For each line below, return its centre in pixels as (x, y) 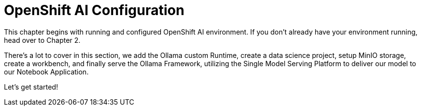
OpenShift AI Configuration (94, 10)
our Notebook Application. (46, 72)
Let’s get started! (31, 87)
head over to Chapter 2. (42, 40)
